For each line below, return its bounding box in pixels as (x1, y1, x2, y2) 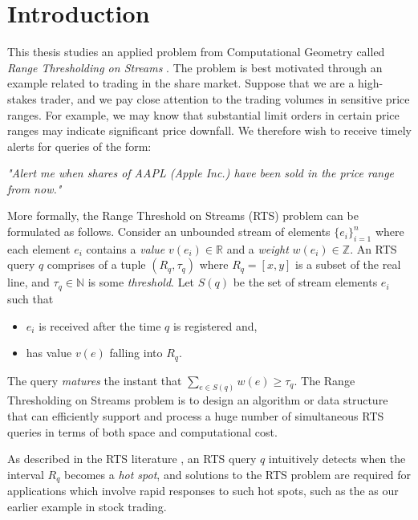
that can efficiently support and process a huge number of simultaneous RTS (7, 408, 384, 424)
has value (26, 344, 72, 361)
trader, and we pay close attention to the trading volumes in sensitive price (40, 90, 410, 107)
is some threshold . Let (87, 274, 195, 290)
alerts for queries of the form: (7, 137, 152, 154)
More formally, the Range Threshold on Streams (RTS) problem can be (7, 207, 359, 224)
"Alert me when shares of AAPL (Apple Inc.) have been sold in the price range (7, 165, 395, 181)
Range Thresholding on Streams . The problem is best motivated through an (7, 59, 383, 75)
